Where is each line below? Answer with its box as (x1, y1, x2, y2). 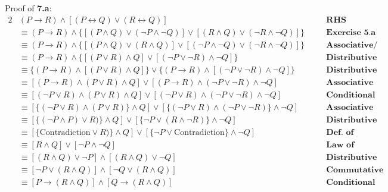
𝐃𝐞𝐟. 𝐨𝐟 (326, 128, 354, 137)
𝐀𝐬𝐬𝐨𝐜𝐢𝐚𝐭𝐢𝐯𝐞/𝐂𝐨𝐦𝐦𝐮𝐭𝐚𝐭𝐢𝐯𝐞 (326, 40, 378, 49)
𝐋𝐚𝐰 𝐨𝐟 (326, 140, 355, 149)
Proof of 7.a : (5, 2, 52, 14)
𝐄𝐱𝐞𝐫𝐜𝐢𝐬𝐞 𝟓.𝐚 (326, 28, 376, 37)
